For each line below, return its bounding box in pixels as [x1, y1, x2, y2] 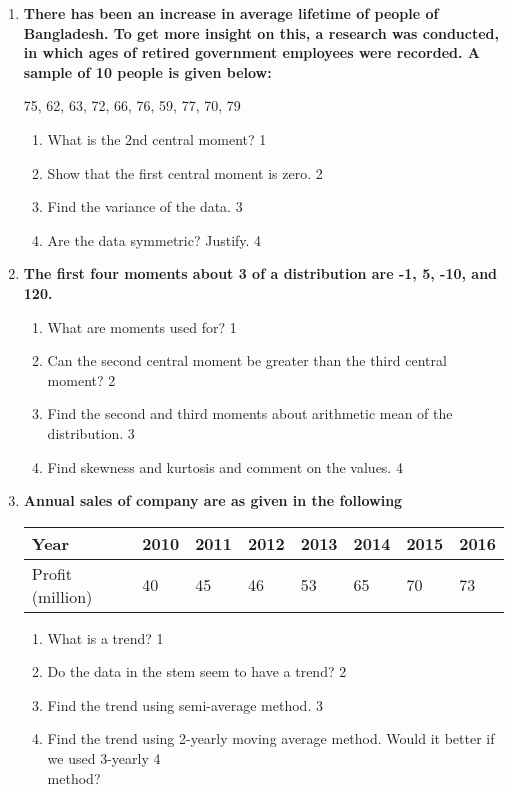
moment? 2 [47, 369, 116, 390]
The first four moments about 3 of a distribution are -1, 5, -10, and [23, 263, 498, 284]
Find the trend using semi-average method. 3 [47, 694, 323, 715]
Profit [31, 561, 73, 585]
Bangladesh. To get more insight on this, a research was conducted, [23, 22, 499, 43]
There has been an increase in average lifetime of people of [23, 3, 439, 23]
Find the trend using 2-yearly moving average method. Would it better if [47, 728, 495, 749]
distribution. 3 [47, 422, 135, 443]
